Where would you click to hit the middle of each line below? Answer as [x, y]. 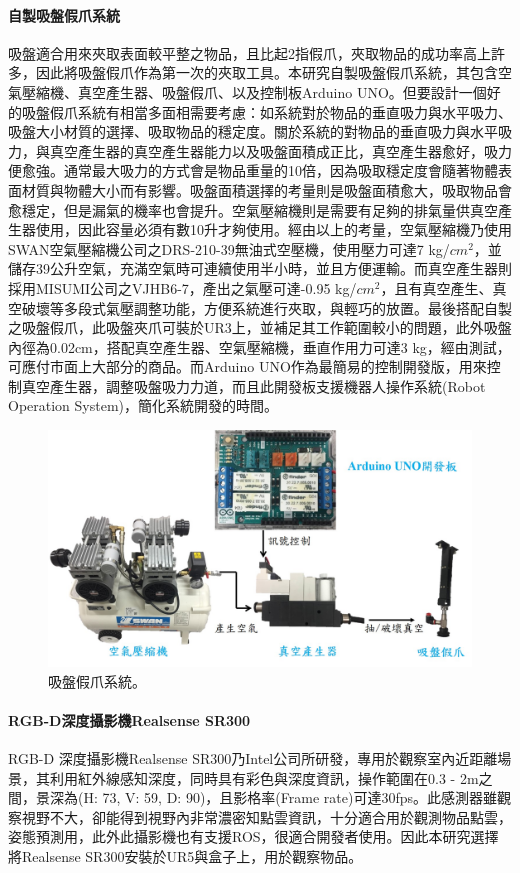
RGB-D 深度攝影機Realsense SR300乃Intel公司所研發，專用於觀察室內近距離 [253, 757]
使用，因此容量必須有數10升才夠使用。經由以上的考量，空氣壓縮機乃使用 [273, 229]
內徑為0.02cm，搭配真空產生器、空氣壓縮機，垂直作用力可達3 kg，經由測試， [259, 346]
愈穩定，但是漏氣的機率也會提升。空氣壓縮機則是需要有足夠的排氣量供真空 [253, 209]
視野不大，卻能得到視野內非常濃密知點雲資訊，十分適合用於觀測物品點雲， [266, 816]
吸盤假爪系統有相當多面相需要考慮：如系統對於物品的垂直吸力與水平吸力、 [266, 111]
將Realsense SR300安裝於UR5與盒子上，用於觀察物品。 [185, 855]
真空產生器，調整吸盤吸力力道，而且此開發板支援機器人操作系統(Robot [253, 385]
